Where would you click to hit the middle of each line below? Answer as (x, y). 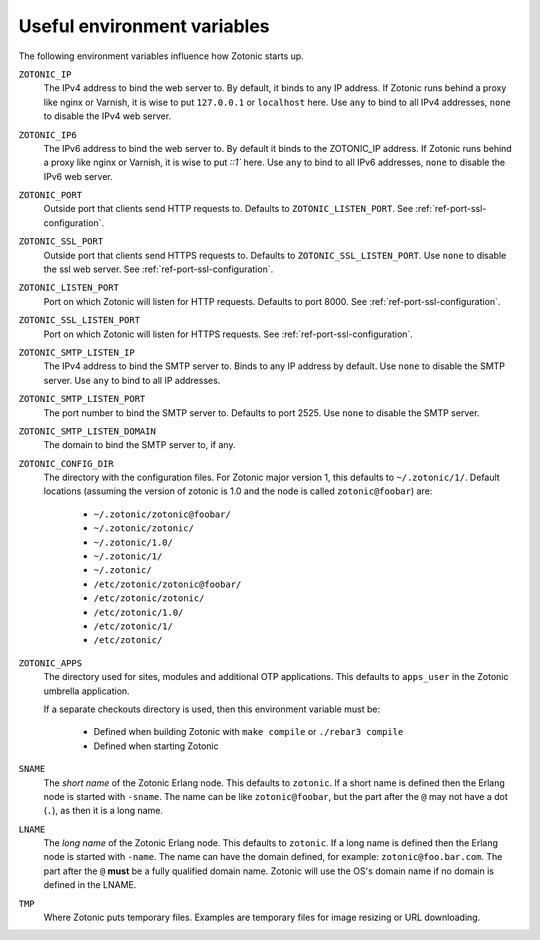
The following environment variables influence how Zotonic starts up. (161, 56)
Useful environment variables (144, 26)
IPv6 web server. (78, 176)
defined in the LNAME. (90, 885)
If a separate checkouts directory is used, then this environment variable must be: (211, 709)
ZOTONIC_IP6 (47, 134)
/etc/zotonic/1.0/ (138, 612)
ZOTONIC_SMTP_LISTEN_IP (76, 352)
